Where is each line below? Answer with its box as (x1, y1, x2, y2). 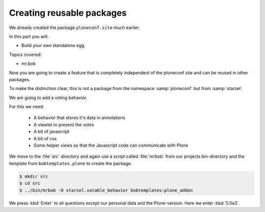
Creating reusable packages (9, 7, 127, 18)
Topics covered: (9, 52, 42, 58)
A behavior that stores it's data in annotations (33, 115, 126, 121)
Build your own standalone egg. (21, 42, 86, 49)
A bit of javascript (33, 128, 70, 135)
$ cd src (19, 181, 41, 186)
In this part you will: (9, 33, 49, 39)
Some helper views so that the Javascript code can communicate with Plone (33, 143, 188, 149)
